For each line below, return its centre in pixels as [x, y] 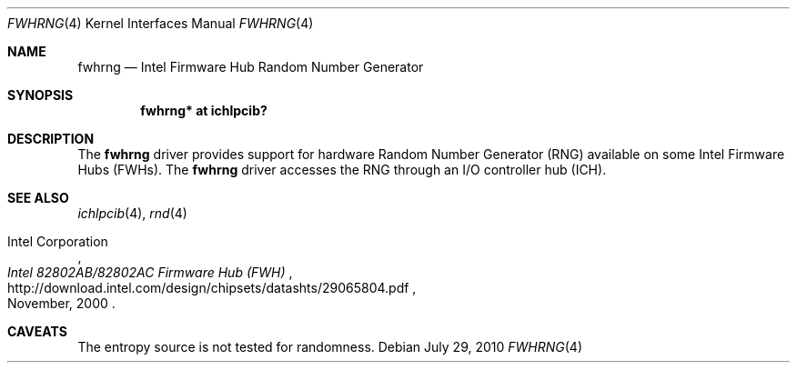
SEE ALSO [38, 198]
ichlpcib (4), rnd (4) [132, 213]
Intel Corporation [58, 241]
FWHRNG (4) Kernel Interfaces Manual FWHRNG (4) [161, 23]
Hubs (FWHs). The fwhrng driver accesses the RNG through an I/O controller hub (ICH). [342, 170]
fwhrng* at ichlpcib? [204, 110]
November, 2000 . [61, 303]
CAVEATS [37, 331]
